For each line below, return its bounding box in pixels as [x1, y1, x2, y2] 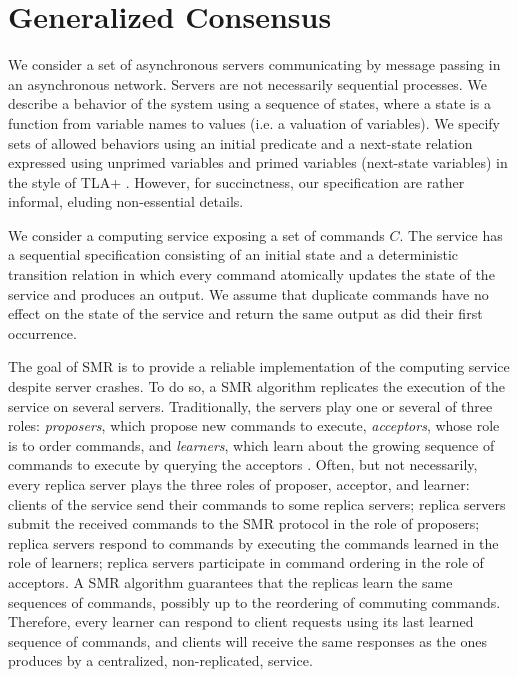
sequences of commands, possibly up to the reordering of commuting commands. [8, 591, 501, 612]
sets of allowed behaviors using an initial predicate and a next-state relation [8, 132, 473, 153]
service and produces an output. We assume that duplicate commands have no [8, 283, 489, 304]
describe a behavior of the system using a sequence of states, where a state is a [8, 93, 491, 114]
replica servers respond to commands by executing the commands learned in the [8, 532, 499, 553]
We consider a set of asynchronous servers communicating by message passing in [8, 54, 501, 75]
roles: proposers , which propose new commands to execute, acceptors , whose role [8, 415, 500, 436]
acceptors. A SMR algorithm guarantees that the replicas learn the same [8, 571, 453, 592]
